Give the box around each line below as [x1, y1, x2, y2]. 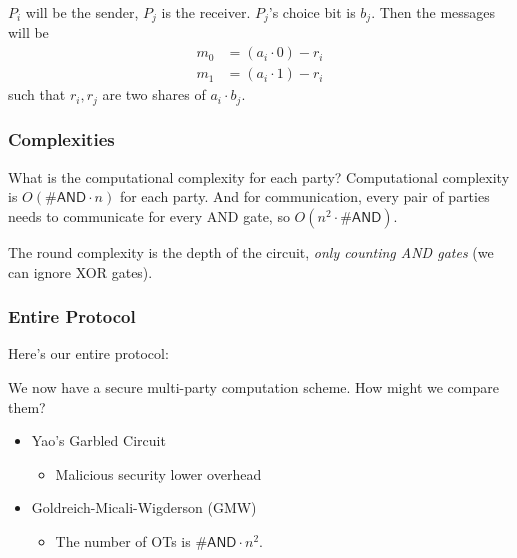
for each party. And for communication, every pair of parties [119, 186, 490, 207]
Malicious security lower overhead [55, 463, 262, 484]
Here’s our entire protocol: [8, 343, 169, 364]
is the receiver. [161, 2, 251, 22]
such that [8, 84, 66, 105]
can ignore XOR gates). [8, 261, 153, 282]
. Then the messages [371, 2, 496, 22]
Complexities [8, 127, 115, 152]
